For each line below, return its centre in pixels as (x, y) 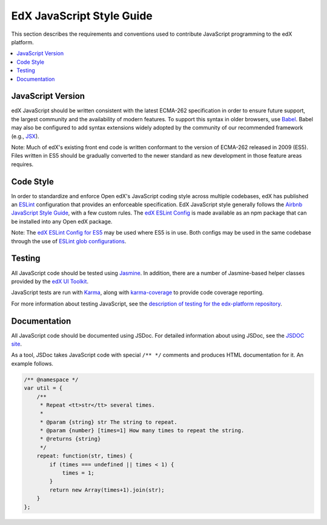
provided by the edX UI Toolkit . (50, 281)
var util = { (43, 388)
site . (17, 344)
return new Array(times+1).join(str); (107, 490)
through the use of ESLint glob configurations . (69, 241)
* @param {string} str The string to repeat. (109, 422)
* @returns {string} (70, 439)
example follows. (32, 363)
